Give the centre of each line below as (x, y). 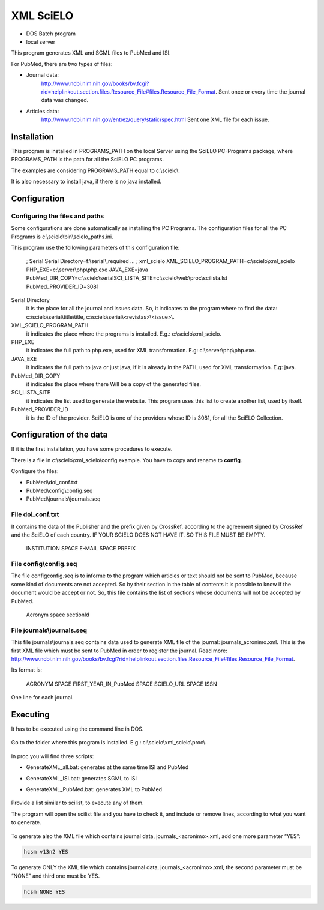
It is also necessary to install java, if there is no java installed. (86, 182)
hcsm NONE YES (44, 892)
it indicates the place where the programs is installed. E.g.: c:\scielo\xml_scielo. (124, 334)
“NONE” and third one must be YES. (55, 876)
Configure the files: (35, 471)
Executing (31, 714)
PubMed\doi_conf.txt (52, 482)
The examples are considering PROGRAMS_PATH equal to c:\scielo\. (95, 170)
